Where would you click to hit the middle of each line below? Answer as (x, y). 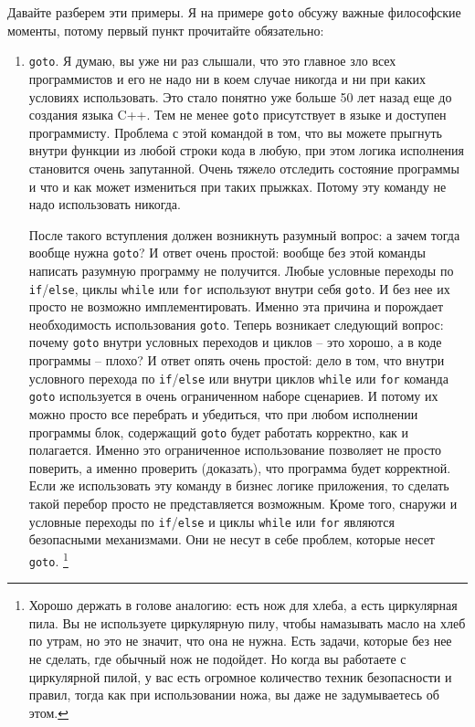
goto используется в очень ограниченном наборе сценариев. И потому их (233, 396)
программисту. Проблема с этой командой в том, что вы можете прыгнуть (235, 132)
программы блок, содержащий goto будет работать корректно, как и (219, 432)
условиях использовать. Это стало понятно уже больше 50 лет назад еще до (240, 96)
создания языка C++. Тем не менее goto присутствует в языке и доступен (237, 115)
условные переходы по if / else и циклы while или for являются (211, 521)
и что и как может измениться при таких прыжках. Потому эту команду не (237, 186)
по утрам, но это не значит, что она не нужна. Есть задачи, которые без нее (240, 641)
